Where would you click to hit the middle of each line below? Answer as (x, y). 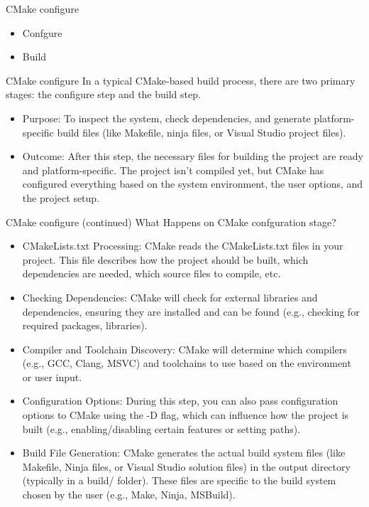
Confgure (42, 32)
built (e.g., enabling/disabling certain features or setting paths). (161, 428)
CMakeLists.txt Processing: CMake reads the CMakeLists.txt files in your (183, 246)
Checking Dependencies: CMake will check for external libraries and (170, 297)
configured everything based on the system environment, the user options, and (193, 184)
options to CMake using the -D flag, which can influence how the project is (186, 415)
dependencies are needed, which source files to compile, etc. (152, 273)
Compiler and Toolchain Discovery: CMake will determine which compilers (184, 349)
